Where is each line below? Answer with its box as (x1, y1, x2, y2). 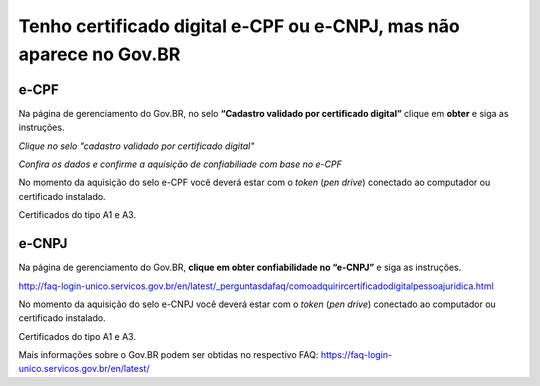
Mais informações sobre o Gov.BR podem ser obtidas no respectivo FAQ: (18, 349, 319, 361)
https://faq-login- (320, 349, 393, 361)
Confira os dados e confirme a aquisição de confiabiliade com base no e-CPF (18, 158, 342, 170)
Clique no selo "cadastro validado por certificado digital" (18, 140, 255, 152)
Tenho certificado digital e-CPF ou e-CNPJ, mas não (18, 15, 460, 37)
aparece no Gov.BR (18, 43, 181, 65)
